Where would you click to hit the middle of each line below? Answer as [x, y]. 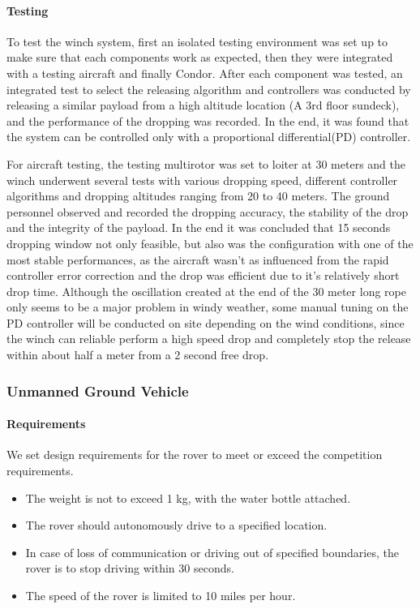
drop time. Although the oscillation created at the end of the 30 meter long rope [206, 291]
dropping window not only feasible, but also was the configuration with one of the [210, 243]
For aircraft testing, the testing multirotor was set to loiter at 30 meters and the [206, 163]
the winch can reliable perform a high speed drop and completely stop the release [209, 339]
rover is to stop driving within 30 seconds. [130, 568]
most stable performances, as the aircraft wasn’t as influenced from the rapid [198, 259]
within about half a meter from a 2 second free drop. [138, 355]
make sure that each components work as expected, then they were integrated [200, 57]
